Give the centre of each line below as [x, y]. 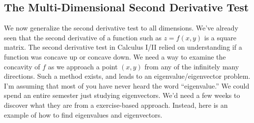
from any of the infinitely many [192, 66]
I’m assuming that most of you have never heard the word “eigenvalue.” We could [127, 85]
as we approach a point [83, 66]
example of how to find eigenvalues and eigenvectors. [83, 114]
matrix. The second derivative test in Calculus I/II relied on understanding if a [123, 47]
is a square [220, 37]
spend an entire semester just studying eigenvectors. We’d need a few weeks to [122, 95]
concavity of [22, 66]
